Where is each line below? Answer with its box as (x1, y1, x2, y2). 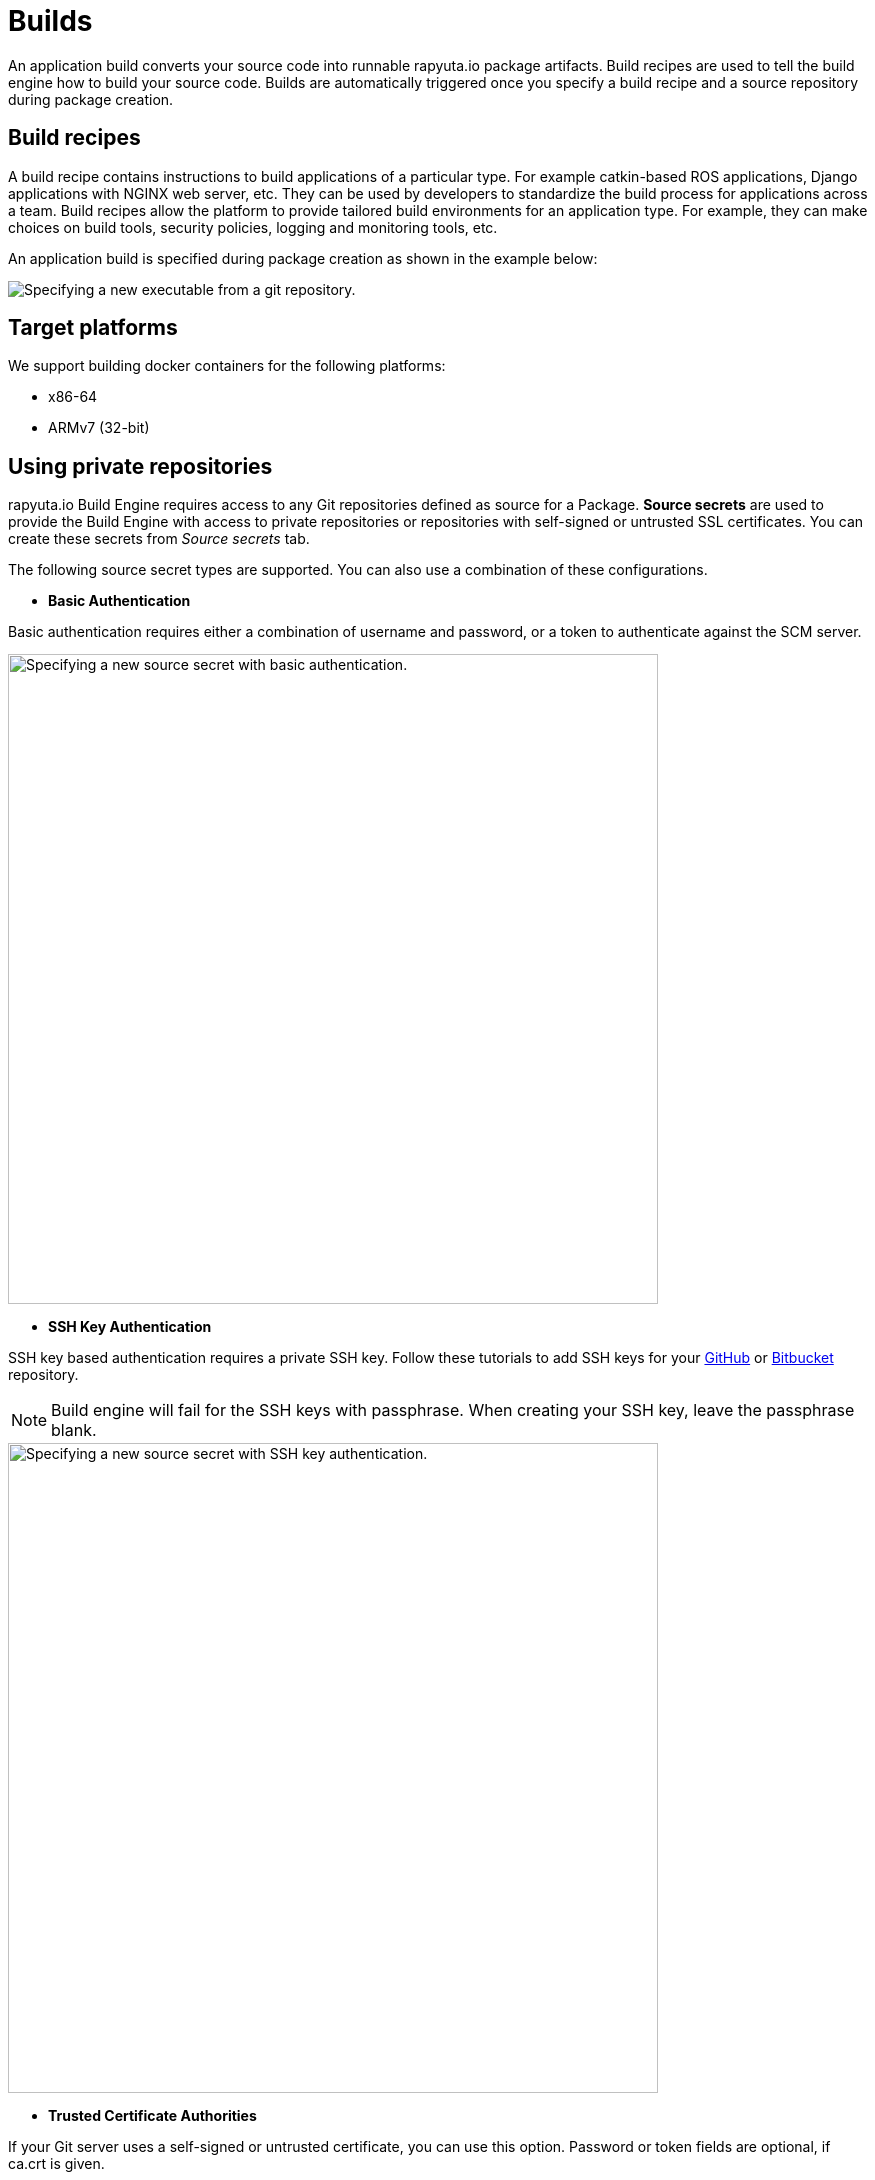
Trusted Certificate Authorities (48, 2107, 257, 2125)
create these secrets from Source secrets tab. (8, 530, 310, 548)
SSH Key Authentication (48, 1318, 212, 1336)
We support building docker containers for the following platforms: (8, 357, 446, 375)
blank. (51, 1420, 97, 1441)
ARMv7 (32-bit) (48, 419, 150, 437)
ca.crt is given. (8, 2155, 105, 2173)
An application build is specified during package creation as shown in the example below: (8, 249, 598, 267)
